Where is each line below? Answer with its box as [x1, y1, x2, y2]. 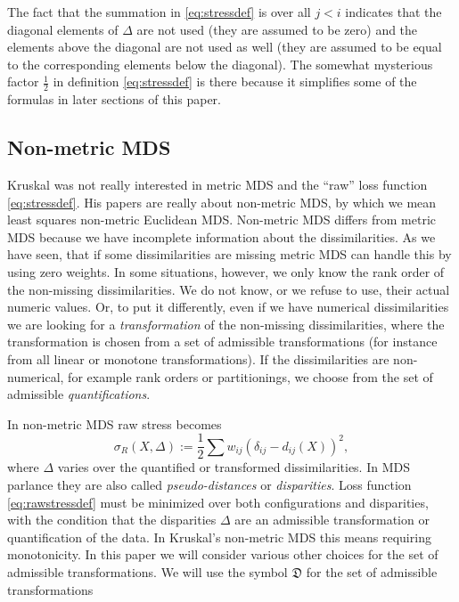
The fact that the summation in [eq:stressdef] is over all [7, 3, 311, 20]
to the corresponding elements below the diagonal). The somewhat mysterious [7, 54, 433, 73]
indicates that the [345, 3, 442, 20]
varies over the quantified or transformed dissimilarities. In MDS [57, 458, 410, 476]
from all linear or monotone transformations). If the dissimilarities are [7, 349, 389, 368]
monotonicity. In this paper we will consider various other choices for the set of [7, 545, 439, 564]
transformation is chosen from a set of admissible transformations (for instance [7, 332, 438, 351]
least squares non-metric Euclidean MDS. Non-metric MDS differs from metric [7, 210, 436, 229]
